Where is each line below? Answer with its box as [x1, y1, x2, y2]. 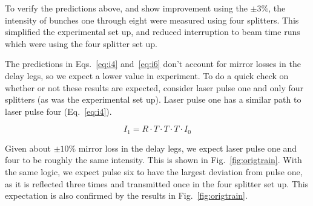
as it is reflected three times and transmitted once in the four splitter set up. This [5, 177, 309, 190]
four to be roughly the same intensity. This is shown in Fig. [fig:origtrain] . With [5, 153, 302, 166]
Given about [5, 141, 51, 154]
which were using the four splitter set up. [5, 37, 157, 50]
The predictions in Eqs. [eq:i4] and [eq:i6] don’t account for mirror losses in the [5, 57, 301, 70]
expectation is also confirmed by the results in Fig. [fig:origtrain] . [5, 189, 248, 202]
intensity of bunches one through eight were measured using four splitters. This [5, 13, 299, 26]
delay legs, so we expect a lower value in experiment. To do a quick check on [5, 69, 289, 82]
